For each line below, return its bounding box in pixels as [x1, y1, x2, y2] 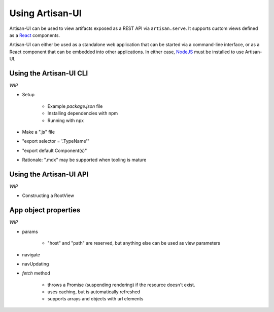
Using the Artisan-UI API [9, 170, 89, 178]
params [22, 228, 38, 235]
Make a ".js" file [22, 129, 55, 135]
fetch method [22, 270, 50, 276]
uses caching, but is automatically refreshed [47, 289, 141, 295]
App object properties [9, 206, 81, 215]
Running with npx [47, 117, 84, 124]
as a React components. [9, 32, 60, 38]
